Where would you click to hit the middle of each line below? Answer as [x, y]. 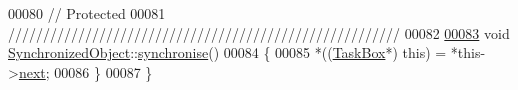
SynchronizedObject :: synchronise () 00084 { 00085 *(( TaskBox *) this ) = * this [244, 52]
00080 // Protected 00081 [87, 13]
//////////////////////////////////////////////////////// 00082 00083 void [259, 32]
